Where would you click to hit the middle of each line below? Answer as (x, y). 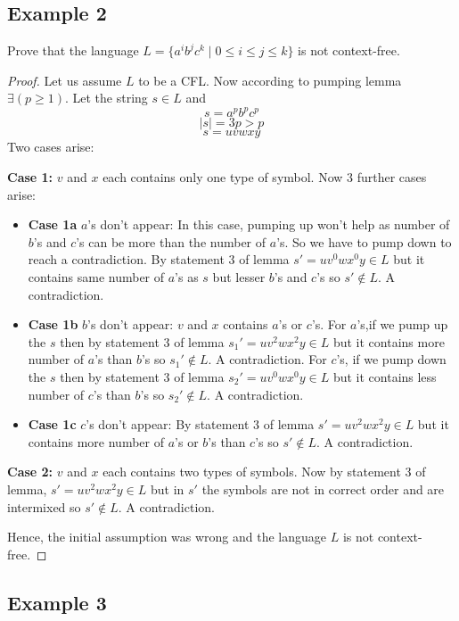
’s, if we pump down (391, 359)
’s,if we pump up (402, 324)
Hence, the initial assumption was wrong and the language (167, 537)
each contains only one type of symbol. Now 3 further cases (265, 177)
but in (168, 489)
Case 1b (53, 324)
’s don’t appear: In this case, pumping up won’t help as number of (269, 224)
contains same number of (96, 277)
